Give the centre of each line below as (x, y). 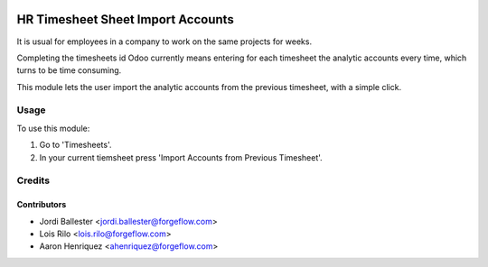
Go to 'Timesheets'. (75, 145)
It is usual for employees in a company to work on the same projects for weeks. (164, 41)
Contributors (42, 205)
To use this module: (53, 128)
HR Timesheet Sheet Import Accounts (125, 19)
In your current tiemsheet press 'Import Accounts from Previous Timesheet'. (181, 157)
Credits (33, 180)
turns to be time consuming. (69, 70)
